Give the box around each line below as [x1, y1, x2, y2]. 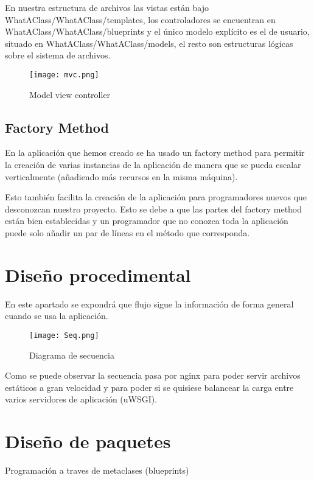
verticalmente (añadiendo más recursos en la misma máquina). [5, 170, 238, 183]
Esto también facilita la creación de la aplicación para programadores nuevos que [5, 191, 307, 203]
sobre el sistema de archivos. [5, 49, 111, 61]
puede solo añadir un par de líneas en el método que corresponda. [5, 226, 250, 239]
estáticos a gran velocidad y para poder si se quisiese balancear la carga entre [5, 381, 294, 393]
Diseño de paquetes [5, 429, 171, 454]
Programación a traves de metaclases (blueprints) [5, 464, 189, 477]
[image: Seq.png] [29, 331, 99, 340]
